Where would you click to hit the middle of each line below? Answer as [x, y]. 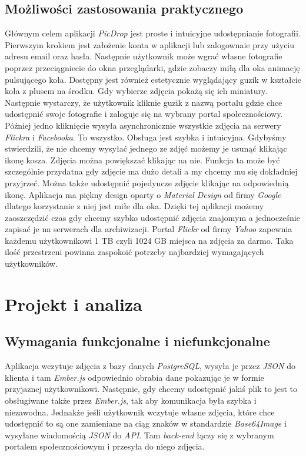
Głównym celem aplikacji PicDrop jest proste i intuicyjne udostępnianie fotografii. [153, 33]
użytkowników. [31, 264]
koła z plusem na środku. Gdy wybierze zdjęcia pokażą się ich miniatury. [136, 91]
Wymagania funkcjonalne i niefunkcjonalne [137, 341]
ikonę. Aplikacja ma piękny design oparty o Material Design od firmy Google [143, 194]
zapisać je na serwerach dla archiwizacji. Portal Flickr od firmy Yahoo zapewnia [149, 229]
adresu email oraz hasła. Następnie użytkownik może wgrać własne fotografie [144, 56]
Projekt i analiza [74, 304]
